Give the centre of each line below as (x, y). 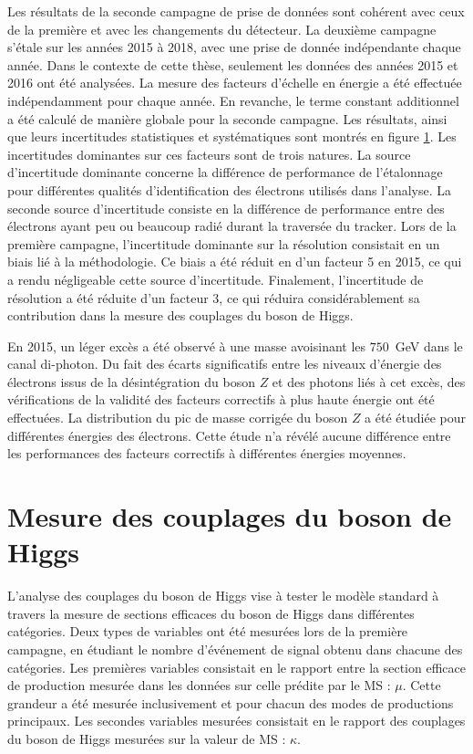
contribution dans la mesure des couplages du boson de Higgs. (180, 315)
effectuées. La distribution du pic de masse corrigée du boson (178, 418)
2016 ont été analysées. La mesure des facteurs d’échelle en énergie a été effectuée (235, 83)
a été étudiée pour (415, 418)
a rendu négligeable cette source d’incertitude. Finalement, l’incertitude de (216, 279)
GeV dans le (429, 346)
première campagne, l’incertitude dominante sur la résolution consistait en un (224, 243)
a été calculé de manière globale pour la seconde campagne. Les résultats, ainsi (227, 118)
